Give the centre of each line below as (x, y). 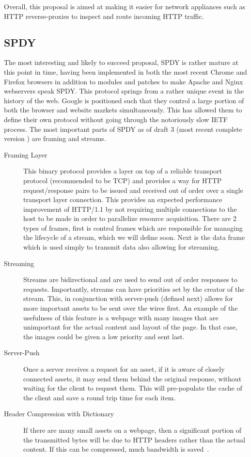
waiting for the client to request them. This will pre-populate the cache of (133, 388)
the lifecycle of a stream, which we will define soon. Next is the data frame (134, 237)
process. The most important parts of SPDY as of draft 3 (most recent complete (123, 129)
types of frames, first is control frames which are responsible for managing (133, 228)
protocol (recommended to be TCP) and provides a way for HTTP (123, 180)
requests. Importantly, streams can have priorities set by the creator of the (134, 289)
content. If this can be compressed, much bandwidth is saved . (116, 449)
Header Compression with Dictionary (59, 414)
